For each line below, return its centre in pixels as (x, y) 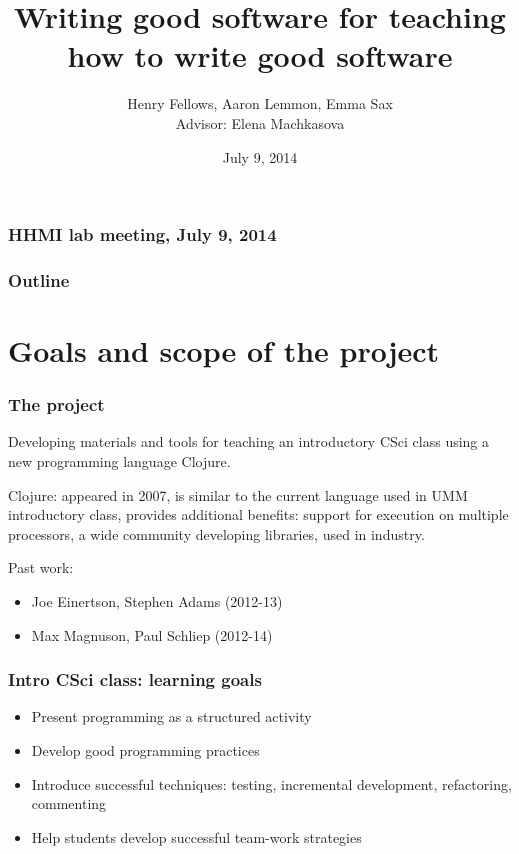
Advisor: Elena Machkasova (260, 122)
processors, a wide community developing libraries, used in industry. (216, 533)
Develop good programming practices (145, 750)
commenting (69, 803)
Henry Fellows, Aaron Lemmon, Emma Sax (260, 103)
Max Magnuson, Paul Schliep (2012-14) (152, 634)
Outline (39, 279)
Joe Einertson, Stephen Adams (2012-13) (157, 601)
